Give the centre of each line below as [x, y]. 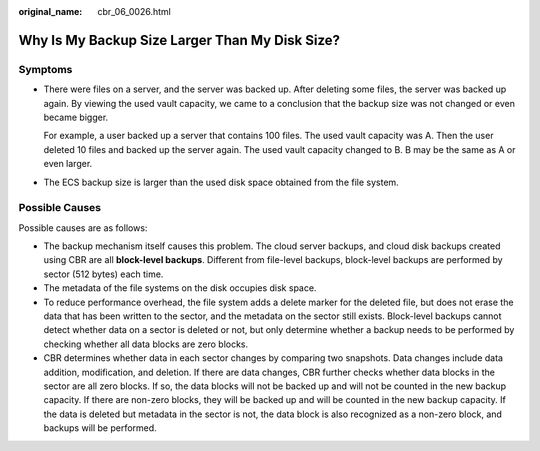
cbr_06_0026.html [134, 11]
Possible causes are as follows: [83, 227]
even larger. [68, 164]
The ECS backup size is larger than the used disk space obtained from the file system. [221, 182]
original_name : [50, 11]
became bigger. [76, 117]
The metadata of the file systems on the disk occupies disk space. [180, 288]
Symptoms [45, 69]
